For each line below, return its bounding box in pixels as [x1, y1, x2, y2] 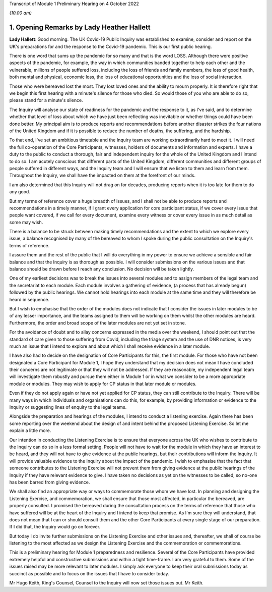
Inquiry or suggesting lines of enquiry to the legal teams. [9, 404, 127, 410]
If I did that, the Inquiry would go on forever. [9, 524, 101, 530]
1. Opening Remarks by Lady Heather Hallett [9, 23, 151, 32]
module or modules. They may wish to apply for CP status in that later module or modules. [9, 381, 196, 387]
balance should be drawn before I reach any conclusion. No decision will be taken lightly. [9, 266, 194, 272]
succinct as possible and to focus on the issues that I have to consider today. [9, 570, 169, 576]
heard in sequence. [9, 296, 50, 302]
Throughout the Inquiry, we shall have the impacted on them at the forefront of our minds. [9, 172, 196, 179]
